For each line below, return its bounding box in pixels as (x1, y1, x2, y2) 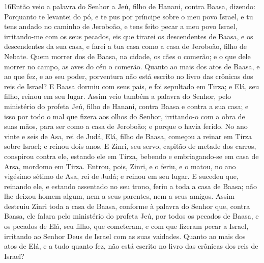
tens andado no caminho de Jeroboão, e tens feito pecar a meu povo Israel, (4, 21, 238, 32)
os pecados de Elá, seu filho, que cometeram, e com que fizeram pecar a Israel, (4, 221, 249, 231)
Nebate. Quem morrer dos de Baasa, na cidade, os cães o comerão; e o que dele (4, 50, 251, 61)
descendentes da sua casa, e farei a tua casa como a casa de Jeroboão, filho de (4, 41, 247, 51)
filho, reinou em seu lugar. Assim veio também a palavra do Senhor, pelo (4, 91, 231, 101)
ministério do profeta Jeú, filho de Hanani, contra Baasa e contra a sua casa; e (4, 100, 249, 111)
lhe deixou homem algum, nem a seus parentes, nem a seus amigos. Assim (4, 191, 234, 201)
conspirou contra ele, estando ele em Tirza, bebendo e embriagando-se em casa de (4, 150, 259, 161)
